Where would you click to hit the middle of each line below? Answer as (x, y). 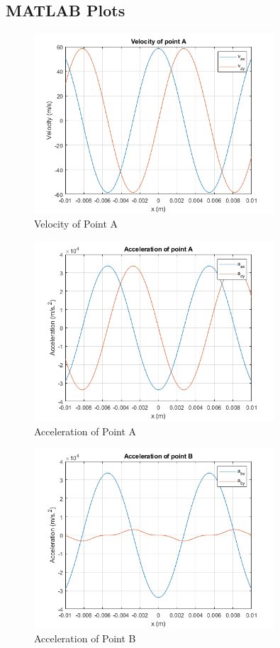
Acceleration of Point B (85, 638)
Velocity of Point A (76, 224)
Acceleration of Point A (85, 431)
